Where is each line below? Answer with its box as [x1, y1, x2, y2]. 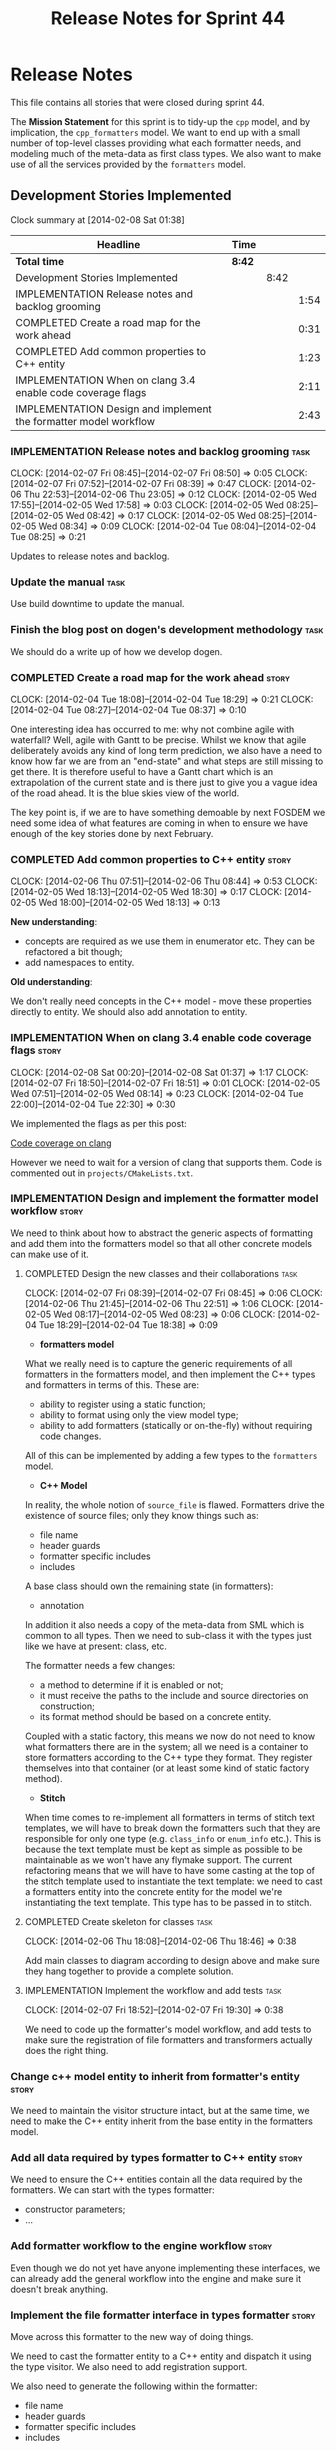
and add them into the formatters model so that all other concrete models [10, 1237, 313, 1249]
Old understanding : [10, 976, 93, 988]
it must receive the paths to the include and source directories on [39, 1689, 309, 1701]
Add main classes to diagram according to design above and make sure [24, 1954, 320, 1966]
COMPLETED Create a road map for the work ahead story [10, 670, 291, 684]
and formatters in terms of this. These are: [24, 1378, 200, 1391]
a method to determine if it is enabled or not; [39, 1678, 224, 1691]
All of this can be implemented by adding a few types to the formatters [24, 1449, 318, 1461]
